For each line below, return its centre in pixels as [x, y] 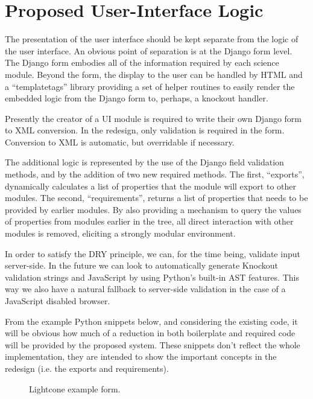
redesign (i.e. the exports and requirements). [87, 368]
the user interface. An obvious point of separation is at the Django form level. [149, 50]
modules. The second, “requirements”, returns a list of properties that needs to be [156, 198]
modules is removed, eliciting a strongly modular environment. [120, 233]
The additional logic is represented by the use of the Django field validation [144, 162]
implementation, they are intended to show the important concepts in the [141, 356]
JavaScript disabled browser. [58, 301]
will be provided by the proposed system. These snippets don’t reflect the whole [153, 344]
